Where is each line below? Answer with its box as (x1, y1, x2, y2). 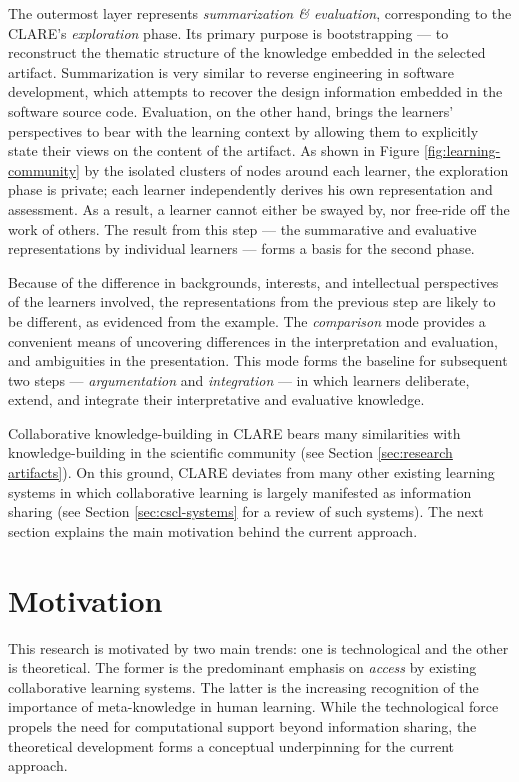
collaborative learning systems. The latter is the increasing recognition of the (8, 676, 479, 697)
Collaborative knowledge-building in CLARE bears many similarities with (8, 422, 461, 443)
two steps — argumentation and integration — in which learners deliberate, (8, 369, 470, 390)
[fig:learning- (423, 140, 501, 161)
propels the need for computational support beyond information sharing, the (8, 715, 477, 736)
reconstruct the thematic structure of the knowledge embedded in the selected (8, 42, 486, 63)
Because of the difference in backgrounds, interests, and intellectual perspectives (8, 271, 499, 292)
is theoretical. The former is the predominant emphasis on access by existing (8, 657, 477, 678)
